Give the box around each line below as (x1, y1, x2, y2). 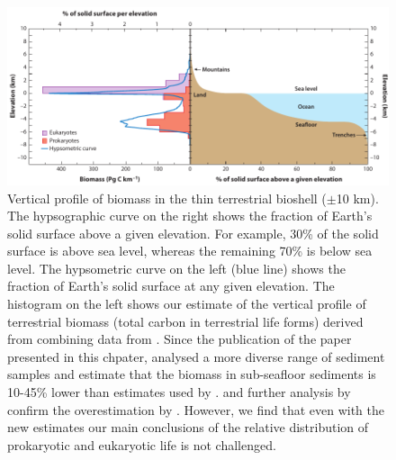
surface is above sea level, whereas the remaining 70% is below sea (7, 241, 373, 260)
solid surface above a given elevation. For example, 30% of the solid (7, 223, 379, 242)
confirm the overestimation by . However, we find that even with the (7, 400, 384, 419)
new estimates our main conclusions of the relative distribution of (7, 418, 369, 437)
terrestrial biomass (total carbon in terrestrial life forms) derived (7, 311, 364, 330)
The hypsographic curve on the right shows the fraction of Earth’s (7, 206, 373, 225)
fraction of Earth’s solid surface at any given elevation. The (7, 276, 335, 295)
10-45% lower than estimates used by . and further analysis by (7, 383, 351, 401)
